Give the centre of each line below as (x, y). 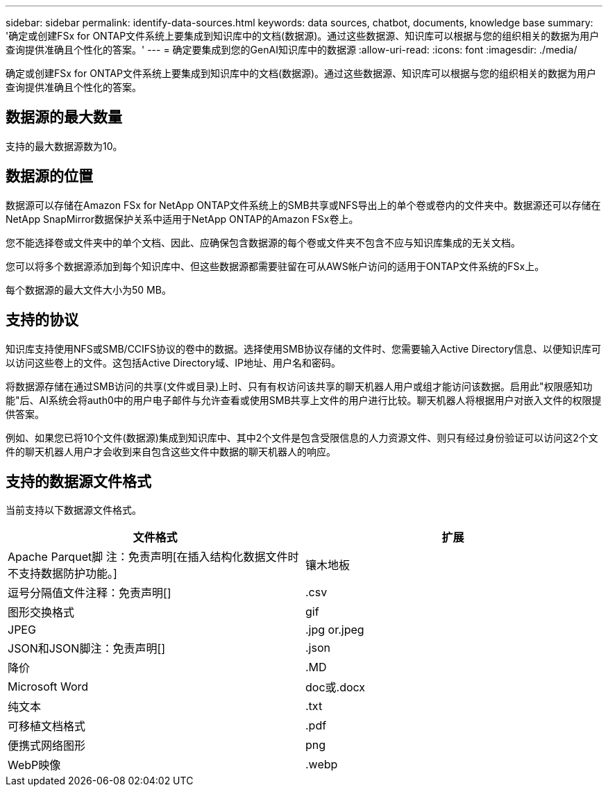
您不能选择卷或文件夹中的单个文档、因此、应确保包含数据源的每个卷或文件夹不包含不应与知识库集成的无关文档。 (263, 242)
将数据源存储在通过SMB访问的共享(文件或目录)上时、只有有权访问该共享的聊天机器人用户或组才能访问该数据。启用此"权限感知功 (299, 386)
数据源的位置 (49, 176)
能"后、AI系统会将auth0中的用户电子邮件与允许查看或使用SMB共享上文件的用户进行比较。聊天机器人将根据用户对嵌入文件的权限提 (304, 400)
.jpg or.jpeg (335, 630)
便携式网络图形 (47, 746)
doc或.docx (336, 688)
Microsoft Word (48, 687)
